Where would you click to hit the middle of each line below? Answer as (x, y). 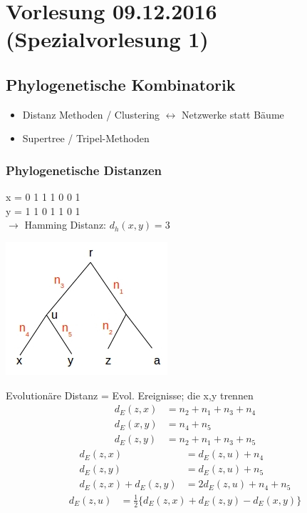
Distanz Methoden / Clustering (91, 114)
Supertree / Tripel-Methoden (86, 138)
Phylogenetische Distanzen (84, 170)
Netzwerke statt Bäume (233, 114)
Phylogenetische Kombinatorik (121, 84)
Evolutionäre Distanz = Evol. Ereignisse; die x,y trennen (130, 395)
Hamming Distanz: (65, 225)
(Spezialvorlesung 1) (107, 39)
